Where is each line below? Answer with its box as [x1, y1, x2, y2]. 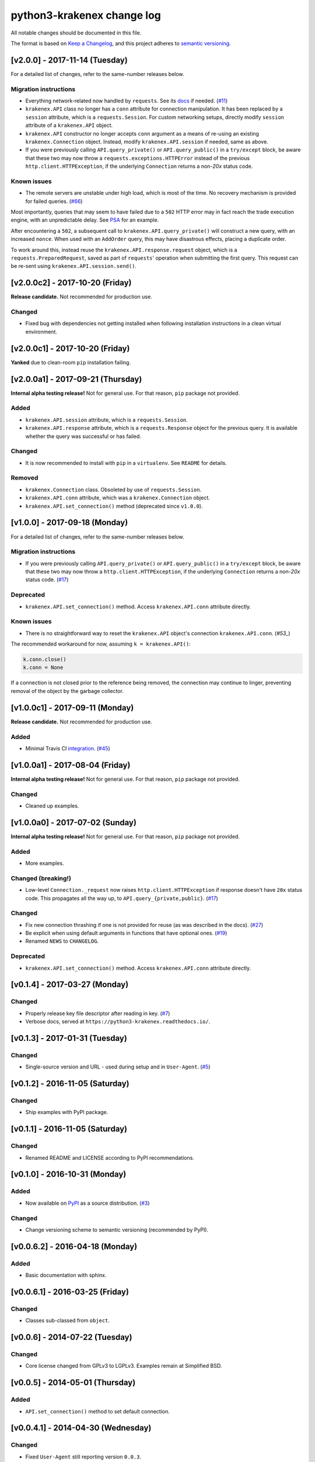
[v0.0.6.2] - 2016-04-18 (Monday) [10, 1242, 138, 1251]
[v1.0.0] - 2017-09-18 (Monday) [10, 518, 128, 527]
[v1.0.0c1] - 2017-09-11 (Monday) [10, 702, 134, 713]
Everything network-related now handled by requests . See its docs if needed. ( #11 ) [25, 97, 228, 104]
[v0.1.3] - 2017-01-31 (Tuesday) [10, 1033, 128, 1043]
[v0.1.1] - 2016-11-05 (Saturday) [10, 1124, 128, 1134]
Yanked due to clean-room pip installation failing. [10, 358, 131, 365]
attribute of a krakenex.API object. [25, 122, 113, 129]
